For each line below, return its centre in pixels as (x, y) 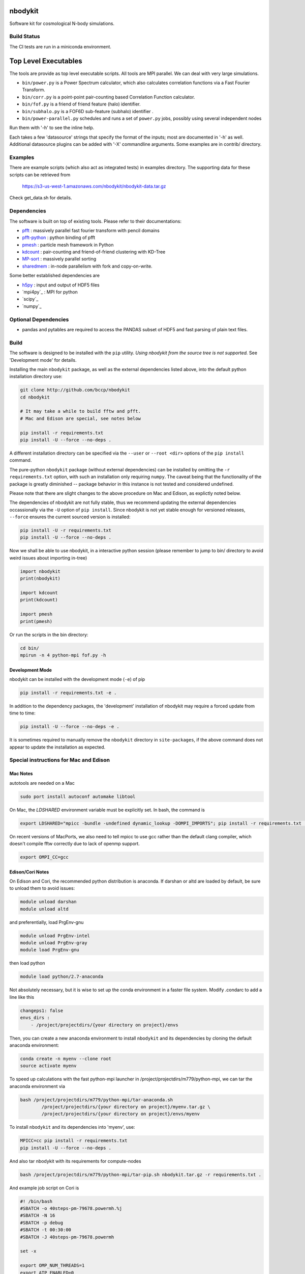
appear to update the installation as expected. (57, 747)
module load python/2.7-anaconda (62, 977)
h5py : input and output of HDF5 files (61, 285)
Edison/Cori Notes (29, 872)
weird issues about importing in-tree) (48, 558)
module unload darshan (48, 902)
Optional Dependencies (39, 320)
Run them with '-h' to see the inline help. (52, 128)
